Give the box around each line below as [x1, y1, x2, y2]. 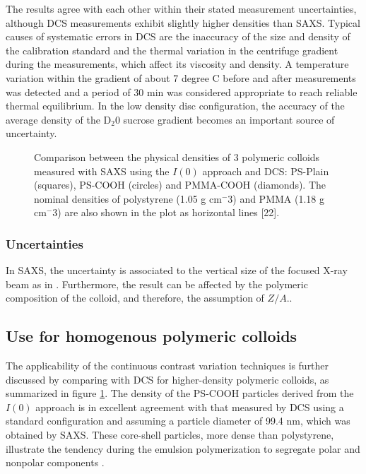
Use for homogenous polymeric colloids [6, 325, 297, 347]
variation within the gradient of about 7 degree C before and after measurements [6, 70, 356, 85]
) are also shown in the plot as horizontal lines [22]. [57, 205, 280, 220]
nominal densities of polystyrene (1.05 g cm [34, 191, 222, 206]
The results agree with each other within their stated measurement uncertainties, [6, 1, 357, 16]
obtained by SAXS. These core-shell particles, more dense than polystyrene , [6, 427, 334, 442]
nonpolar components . [6, 455, 105, 470]
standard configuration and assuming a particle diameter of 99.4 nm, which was [6, 413, 350, 428]
